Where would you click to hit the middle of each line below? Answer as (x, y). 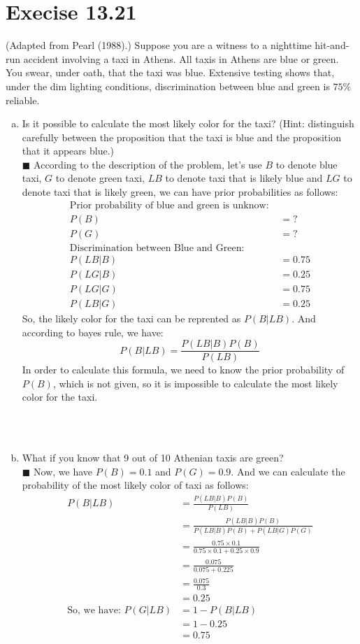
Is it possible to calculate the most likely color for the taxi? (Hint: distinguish (188, 123)
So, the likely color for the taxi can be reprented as (131, 318)
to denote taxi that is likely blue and (244, 178)
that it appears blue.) (68, 151)
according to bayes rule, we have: (93, 332)
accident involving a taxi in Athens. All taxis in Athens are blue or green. (181, 58)
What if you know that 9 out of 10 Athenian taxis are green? (153, 458)
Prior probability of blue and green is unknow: (169, 205)
